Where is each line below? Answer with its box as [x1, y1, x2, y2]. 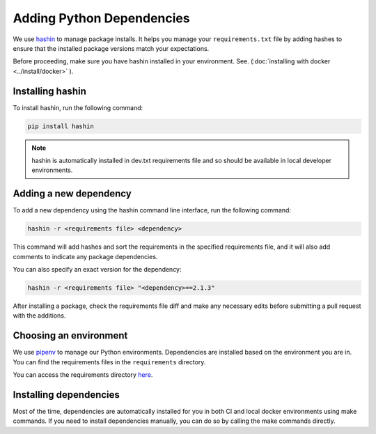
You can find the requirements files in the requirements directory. [13, 357, 206, 366]
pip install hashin [27, 122, 94, 130]
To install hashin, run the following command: [13, 103, 143, 111]
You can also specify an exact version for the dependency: [13, 265, 182, 274]
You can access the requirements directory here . [13, 371, 153, 379]
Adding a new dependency [13, 188, 132, 200]
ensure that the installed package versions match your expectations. [13, 44, 210, 52]
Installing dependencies [13, 389, 120, 401]
